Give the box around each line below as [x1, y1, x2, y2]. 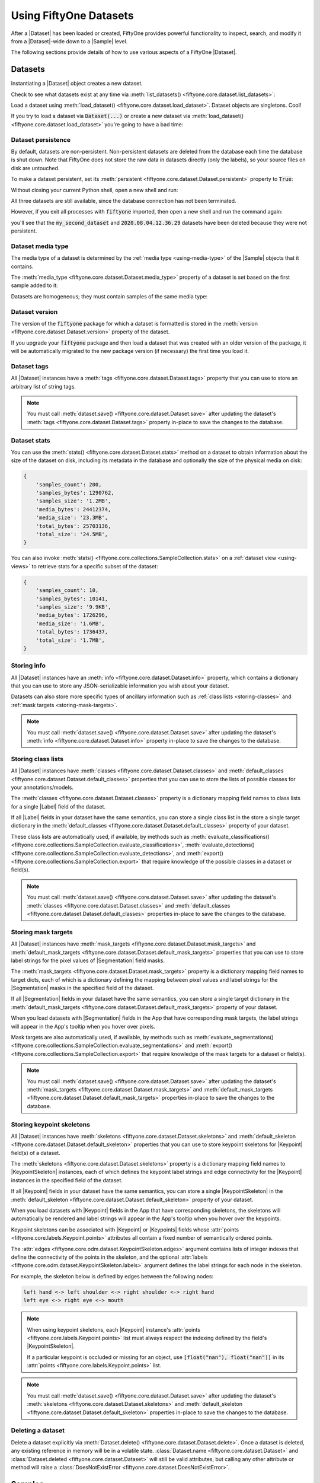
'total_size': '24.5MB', [36, 531, 108, 538]
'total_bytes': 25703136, [36, 523, 111, 529]
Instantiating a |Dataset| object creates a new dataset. [11, 80, 143, 87]
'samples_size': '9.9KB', [36, 603, 111, 610]
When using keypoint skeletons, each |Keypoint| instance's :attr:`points [27, 1326, 201, 1333]
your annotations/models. [11, 784, 74, 791]
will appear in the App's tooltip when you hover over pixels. [11, 1023, 155, 1030]
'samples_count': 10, [36, 587, 99, 594]
